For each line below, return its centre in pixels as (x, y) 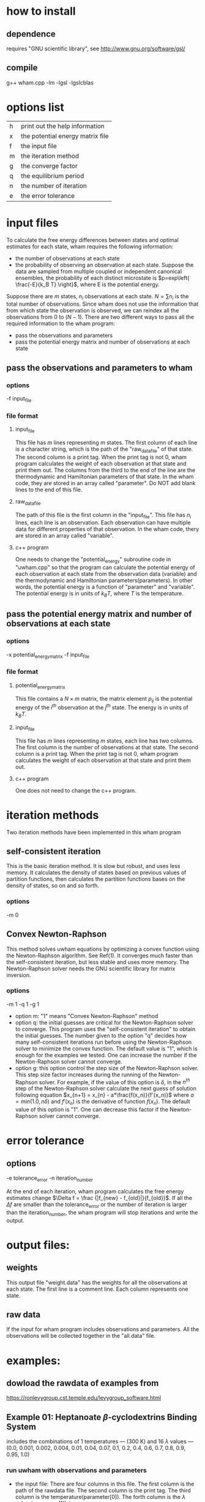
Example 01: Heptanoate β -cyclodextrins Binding (102, 1417)
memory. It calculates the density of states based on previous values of (96, 873)
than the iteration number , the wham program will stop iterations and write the (102, 1213)
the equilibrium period (53, 176)
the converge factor (49, 165)
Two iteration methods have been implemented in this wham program (94, 832)
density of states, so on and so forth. (53, 886)
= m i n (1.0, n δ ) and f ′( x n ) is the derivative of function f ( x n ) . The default (103, 1102)
